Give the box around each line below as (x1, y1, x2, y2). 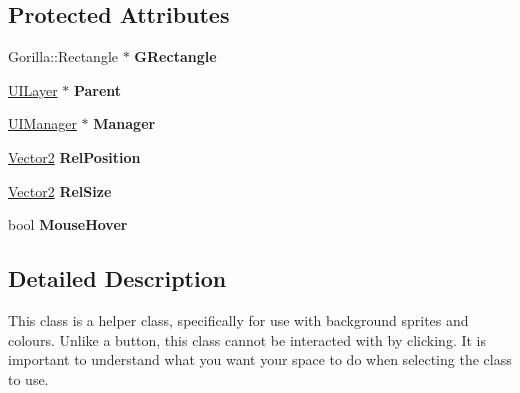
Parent (73, 79, 122, 100)
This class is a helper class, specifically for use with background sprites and (8, 309, 469, 330)
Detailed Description (8, 263, 227, 294)
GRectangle (134, 46, 217, 67)
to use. (8, 368, 49, 389)
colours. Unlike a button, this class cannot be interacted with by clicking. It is (8, 329, 487, 350)
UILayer (8, 79, 58, 100)
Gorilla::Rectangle (8, 46, 119, 67)
